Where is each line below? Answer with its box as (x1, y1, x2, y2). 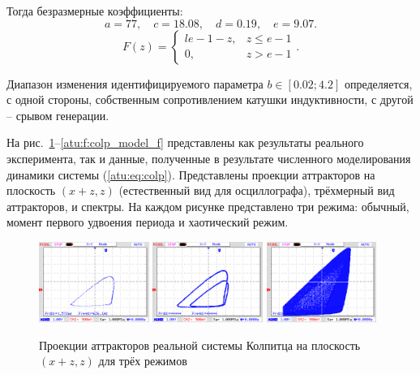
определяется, (344, 75, 413, 92)
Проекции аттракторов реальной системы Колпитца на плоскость (39, 336, 361, 353)
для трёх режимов (98, 352, 187, 369)
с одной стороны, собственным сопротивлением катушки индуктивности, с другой (6, 91, 414, 108)
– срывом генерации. (6, 106, 109, 123)
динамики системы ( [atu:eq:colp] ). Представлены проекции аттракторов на (6, 166, 375, 183)
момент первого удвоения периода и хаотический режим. (6, 213, 289, 231)
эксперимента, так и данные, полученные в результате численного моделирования (6, 149, 411, 166)
